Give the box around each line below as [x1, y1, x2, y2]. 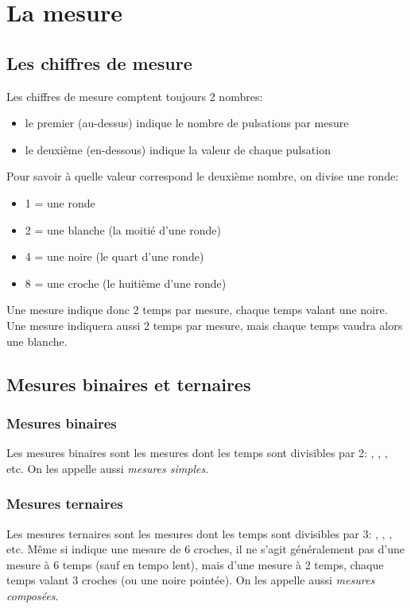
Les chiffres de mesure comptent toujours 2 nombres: [6, 87, 263, 104]
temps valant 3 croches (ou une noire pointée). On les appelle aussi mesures [6, 572, 375, 588]
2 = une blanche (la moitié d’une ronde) [25, 221, 222, 238]
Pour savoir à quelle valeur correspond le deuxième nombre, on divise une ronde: [6, 168, 399, 184]
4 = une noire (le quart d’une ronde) [25, 248, 204, 265]
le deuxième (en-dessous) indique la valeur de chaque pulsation [25, 141, 331, 157]
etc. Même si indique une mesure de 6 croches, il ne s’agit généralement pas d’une [6, 541, 405, 557]
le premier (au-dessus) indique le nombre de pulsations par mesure [25, 114, 349, 131]
